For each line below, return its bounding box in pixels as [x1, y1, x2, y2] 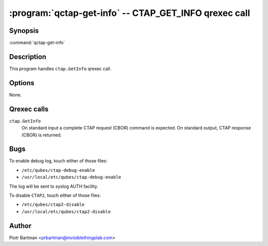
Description [9, 52, 47, 61]
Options [9, 79, 35, 87]
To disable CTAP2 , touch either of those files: [9, 192, 101, 199]
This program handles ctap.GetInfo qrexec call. [9, 65, 112, 72]
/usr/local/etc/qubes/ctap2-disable [21, 209, 111, 214]
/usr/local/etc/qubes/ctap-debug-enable [21, 174, 122, 180]
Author [9, 222, 32, 230]
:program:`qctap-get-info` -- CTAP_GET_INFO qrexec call [9, 7, 250, 18]
